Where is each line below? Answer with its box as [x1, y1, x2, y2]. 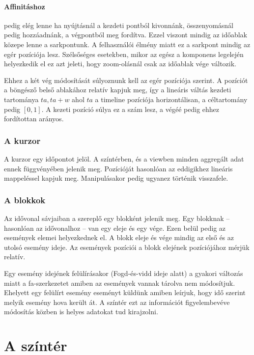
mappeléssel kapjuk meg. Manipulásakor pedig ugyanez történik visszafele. [4, 173, 228, 183]
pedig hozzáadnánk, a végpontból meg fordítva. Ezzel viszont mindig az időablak [4, 29, 248, 40]
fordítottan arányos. [4, 113, 64, 124]
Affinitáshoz [4, 1, 45, 11]
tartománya [4, 94, 39, 104]
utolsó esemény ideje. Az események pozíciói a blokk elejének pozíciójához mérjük [4, 242, 250, 252]
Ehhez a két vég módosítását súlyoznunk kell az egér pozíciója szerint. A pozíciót [4, 75, 248, 85]
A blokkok [4, 193, 46, 206]
